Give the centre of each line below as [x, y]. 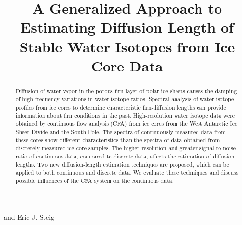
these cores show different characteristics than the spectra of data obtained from [118, 140]
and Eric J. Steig [29, 216]
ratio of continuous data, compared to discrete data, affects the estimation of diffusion [125, 156]
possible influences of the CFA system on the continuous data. [95, 180]
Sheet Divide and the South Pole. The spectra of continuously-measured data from [121, 132]
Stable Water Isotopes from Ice [127, 46]
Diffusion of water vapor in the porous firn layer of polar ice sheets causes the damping [126, 91]
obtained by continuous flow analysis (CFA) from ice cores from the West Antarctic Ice [126, 124]
